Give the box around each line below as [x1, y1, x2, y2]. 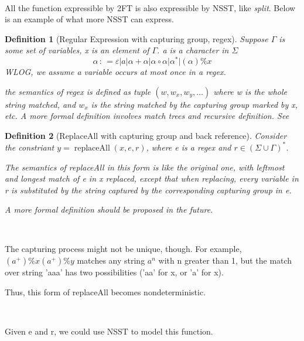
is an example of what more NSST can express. [5, 13, 174, 25]
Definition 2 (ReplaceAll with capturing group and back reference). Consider [5, 129, 287, 141]
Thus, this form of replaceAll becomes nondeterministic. [5, 285, 206, 298]
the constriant [5, 141, 54, 153]
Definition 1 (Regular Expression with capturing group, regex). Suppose [5, 32, 268, 45]
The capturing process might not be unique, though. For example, [5, 243, 242, 255]
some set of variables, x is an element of [5, 44, 149, 56]
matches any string [77, 254, 145, 267]
